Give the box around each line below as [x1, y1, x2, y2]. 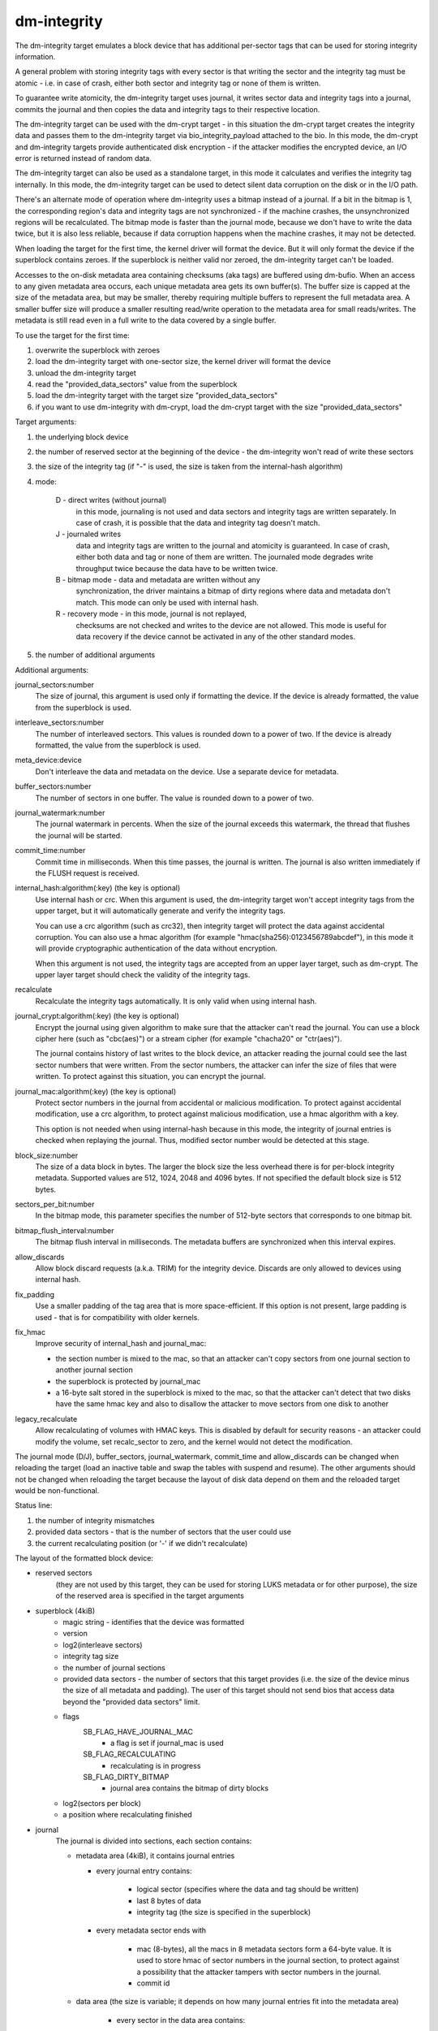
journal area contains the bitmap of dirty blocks [110, 1783, 269, 1793]
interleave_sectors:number [15, 717, 105, 727]
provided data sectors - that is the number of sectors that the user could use [35, 1527, 292, 1537]
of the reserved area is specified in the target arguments [55, 1591, 245, 1600]
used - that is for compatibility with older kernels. [35, 1312, 200, 1322]
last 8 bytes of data [136, 1895, 202, 1905]
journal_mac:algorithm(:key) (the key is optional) [15, 1086, 177, 1096]
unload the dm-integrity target [35, 368, 137, 378]
